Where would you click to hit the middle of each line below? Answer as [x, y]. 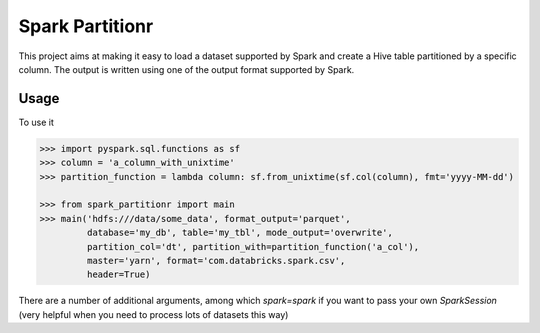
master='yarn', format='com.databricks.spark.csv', [216, 260]
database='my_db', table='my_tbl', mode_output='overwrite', [240, 233]
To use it [36, 122]
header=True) [118, 274]
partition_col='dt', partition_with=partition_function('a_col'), [253, 246]
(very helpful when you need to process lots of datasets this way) [153, 314]
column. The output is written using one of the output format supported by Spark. [186, 69]
